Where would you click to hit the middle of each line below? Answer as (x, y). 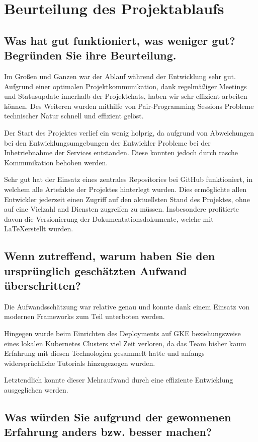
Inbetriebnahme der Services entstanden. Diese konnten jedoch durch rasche (121, 152)
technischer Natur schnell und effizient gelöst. (74, 116)
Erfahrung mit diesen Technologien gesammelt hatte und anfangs (104, 353)
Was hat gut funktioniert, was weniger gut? (120, 40)
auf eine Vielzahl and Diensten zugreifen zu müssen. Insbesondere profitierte (122, 209)
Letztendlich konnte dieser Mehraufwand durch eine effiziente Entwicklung (119, 380)
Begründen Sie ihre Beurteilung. (90, 55)
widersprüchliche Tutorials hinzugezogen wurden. (80, 363)
